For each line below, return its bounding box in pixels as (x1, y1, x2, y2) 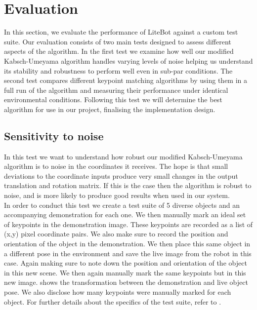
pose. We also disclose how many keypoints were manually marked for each (4, 286, 231, 297)
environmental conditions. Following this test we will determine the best (4, 94, 222, 105)
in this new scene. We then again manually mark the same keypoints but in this (4, 267, 246, 277)
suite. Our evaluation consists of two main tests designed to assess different (4, 36, 231, 46)
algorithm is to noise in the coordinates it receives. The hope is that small (4, 161, 228, 171)
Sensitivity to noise (4, 128, 104, 143)
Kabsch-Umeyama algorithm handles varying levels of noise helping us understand (4, 55, 253, 66)
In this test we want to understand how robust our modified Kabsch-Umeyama (4, 151, 243, 161)
